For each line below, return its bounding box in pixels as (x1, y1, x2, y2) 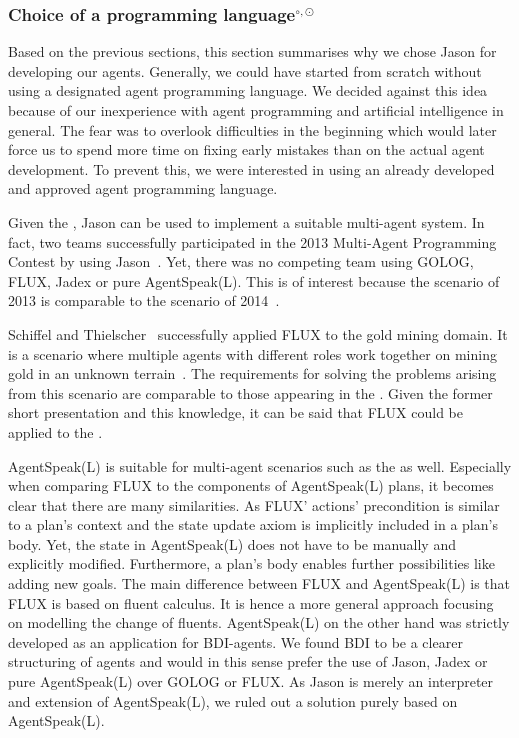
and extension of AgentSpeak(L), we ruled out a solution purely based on (8, 690, 458, 711)
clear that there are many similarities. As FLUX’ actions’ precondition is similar (8, 494, 500, 515)
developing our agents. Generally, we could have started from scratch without (8, 60, 482, 81)
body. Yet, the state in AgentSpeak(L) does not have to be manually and (8, 533, 456, 554)
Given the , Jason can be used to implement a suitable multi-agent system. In (8, 211, 485, 232)
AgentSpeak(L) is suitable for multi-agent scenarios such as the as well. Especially (8, 455, 512, 476)
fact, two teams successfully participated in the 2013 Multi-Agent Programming (8, 231, 497, 252)
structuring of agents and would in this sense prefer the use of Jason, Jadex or (8, 651, 488, 672)
